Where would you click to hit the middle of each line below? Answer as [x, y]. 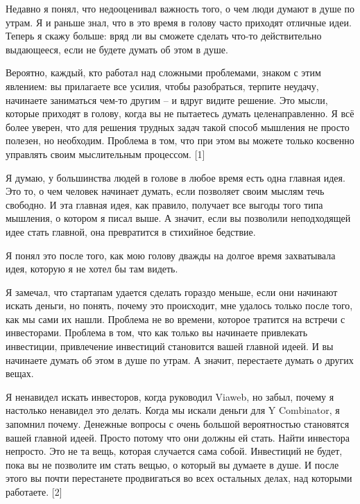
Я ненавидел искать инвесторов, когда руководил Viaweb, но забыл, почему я [170, 396]
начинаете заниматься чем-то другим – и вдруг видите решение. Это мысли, [167, 99]
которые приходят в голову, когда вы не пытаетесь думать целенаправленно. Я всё [180, 113]
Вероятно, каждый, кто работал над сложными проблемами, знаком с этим [163, 72]
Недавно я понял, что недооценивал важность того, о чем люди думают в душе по [180, 8]
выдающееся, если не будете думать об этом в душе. [117, 49]
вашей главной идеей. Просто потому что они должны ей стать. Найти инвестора [178, 437]
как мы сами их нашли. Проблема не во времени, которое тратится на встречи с [175, 319]
